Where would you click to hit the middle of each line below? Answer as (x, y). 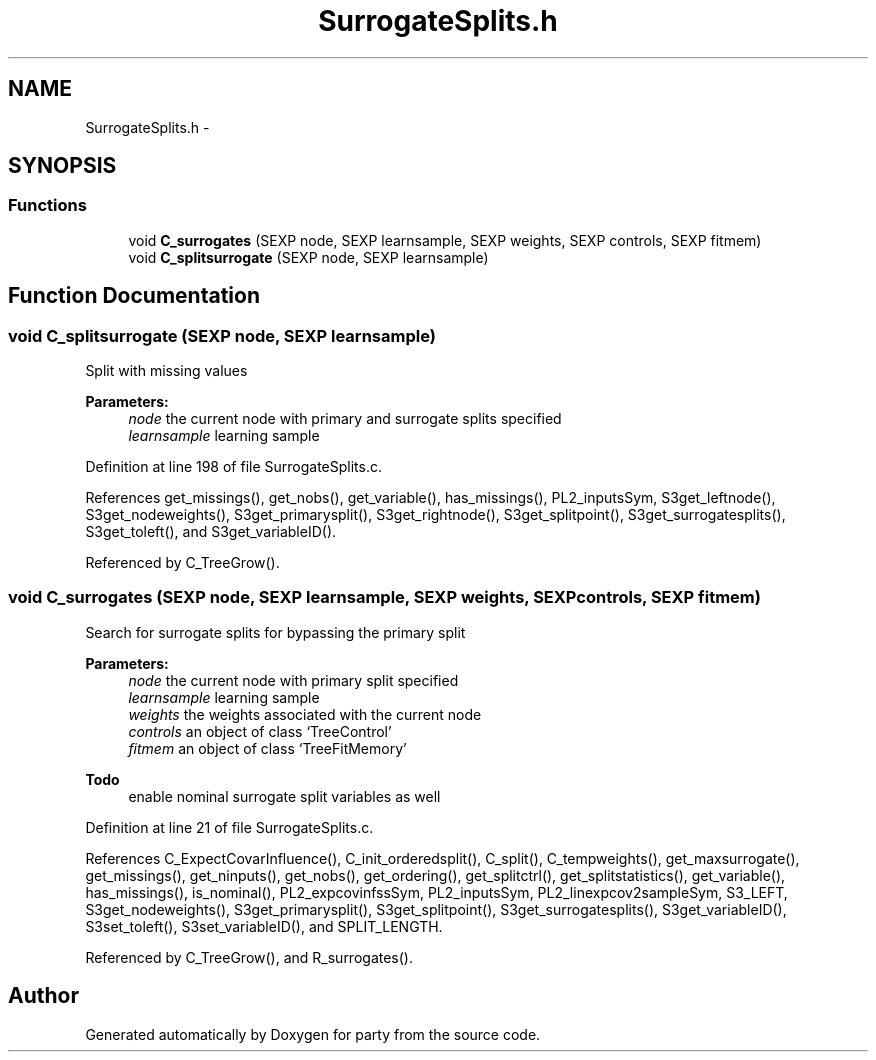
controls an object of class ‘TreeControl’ (260, 731)
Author (43, 996)
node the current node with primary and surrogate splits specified (345, 419)
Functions (47, 205)
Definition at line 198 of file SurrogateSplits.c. (234, 467)
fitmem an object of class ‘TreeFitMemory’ (267, 748)
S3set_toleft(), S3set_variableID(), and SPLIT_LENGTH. (264, 926)
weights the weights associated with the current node (305, 714)
